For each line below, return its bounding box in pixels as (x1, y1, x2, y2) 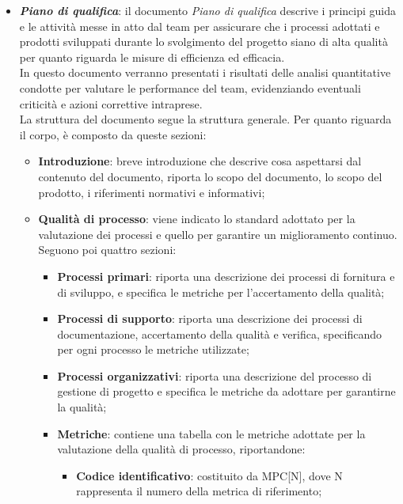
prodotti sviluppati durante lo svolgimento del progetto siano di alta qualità (19, 33, 388, 50)
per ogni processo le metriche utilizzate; (57, 341, 249, 358)
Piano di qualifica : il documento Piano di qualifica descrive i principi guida (19, 2, 396, 18)
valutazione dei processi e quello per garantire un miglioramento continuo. (38, 225, 397, 242)
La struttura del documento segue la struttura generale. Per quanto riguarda (19, 111, 392, 127)
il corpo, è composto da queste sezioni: (19, 126, 207, 142)
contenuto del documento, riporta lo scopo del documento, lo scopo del (38, 168, 382, 184)
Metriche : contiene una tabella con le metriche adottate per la (57, 425, 366, 441)
